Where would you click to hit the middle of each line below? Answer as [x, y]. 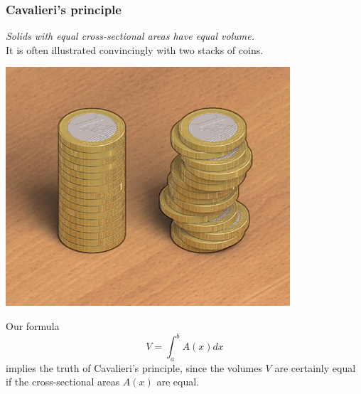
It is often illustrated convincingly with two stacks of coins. [135, 49]
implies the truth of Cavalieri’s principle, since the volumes [134, 367]
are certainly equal [315, 367]
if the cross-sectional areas [63, 382]
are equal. [178, 382]
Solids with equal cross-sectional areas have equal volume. [130, 36]
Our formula [33, 326]
